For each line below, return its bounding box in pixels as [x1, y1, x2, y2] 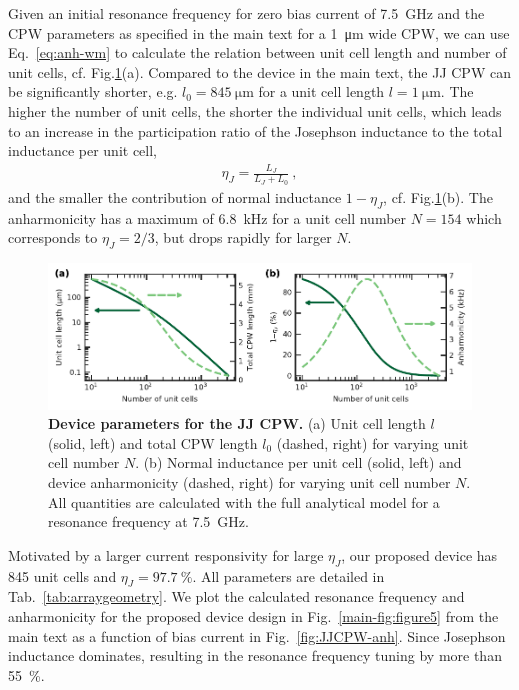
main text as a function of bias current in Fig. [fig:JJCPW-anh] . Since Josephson [8, 625, 506, 646]
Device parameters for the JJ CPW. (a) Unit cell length [48, 413, 426, 434]
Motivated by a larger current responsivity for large [8, 544, 324, 565]
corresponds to [8, 227, 98, 248]
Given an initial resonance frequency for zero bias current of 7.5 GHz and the [8, 3, 485, 23]
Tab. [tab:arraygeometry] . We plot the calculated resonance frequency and [8, 586, 465, 607]
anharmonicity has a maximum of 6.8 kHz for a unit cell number [8, 207, 407, 228]
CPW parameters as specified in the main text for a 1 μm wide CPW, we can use [8, 22, 510, 43]
